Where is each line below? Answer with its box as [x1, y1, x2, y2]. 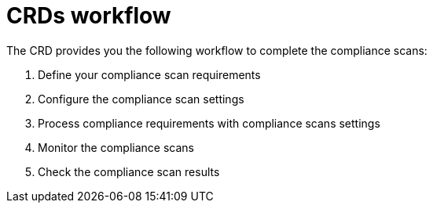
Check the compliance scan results [38, 164, 220, 178]
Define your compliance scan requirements [38, 67, 261, 81]
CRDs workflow [6, 2, 171, 29]
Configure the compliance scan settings [38, 92, 244, 106]
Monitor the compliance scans [38, 140, 194, 154]
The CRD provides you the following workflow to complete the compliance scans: [6, 43, 427, 57]
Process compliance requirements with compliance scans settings [38, 116, 380, 130]
